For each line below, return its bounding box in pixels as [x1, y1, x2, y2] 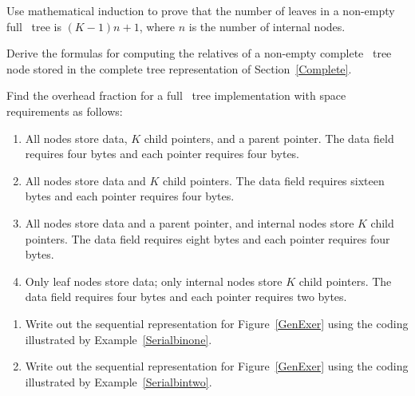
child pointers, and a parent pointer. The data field [144, 129, 394, 146]
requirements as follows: [6, 102, 123, 119]
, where [139, 18, 176, 34]
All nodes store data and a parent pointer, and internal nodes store [25, 214, 354, 231]
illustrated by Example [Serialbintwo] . [25, 373, 212, 390]
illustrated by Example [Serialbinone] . [25, 331, 212, 347]
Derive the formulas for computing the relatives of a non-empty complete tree [6, 45, 392, 61]
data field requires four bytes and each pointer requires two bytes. [25, 288, 347, 305]
